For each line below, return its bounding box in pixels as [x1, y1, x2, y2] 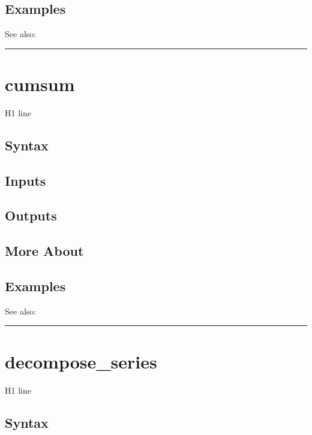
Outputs [5, 206, 57, 225]
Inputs [5, 171, 46, 189]
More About [5, 241, 84, 260]
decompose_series [5, 349, 157, 373]
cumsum [5, 71, 75, 96]
